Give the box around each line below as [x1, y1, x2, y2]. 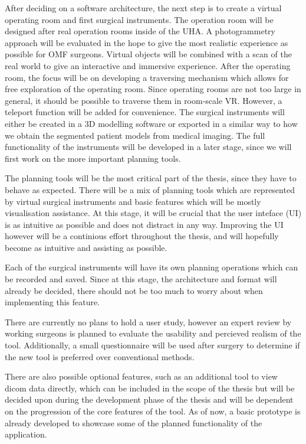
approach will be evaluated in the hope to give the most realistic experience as [5, 36, 288, 48]
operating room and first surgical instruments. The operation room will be [5, 13, 274, 25]
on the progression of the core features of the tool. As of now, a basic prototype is [5, 405, 301, 417]
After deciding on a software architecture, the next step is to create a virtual [5, 2, 282, 14]
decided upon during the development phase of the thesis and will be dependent [5, 393, 294, 406]
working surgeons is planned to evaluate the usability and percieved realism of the [5, 327, 301, 339]
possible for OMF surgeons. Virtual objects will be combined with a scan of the [5, 48, 292, 60]
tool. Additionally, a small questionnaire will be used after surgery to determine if [5, 339, 300, 351]
